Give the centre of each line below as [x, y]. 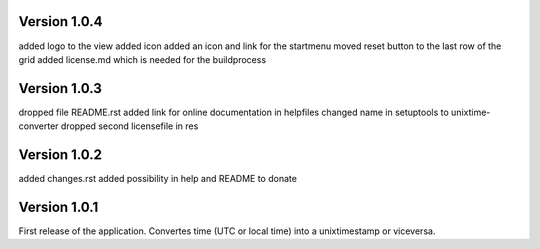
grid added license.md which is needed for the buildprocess [142, 59]
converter [38, 126]
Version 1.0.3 [60, 88]
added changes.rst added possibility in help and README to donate [157, 179]
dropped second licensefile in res [129, 126]
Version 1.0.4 [61, 21]
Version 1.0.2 [60, 155]
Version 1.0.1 [58, 206]
